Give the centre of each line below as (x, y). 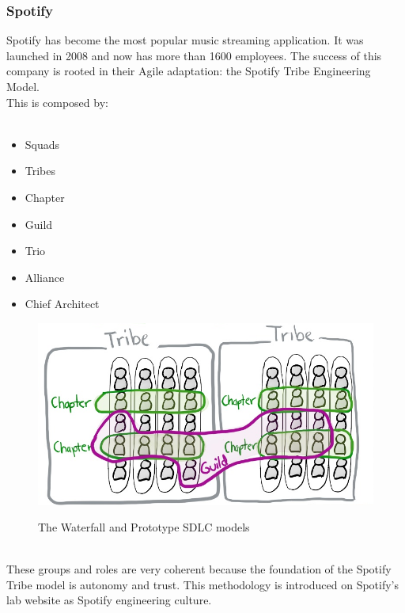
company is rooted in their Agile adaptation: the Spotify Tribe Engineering (189, 71)
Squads (42, 144)
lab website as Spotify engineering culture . (109, 600)
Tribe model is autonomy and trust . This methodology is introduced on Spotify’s (203, 584)
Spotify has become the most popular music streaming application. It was (185, 40)
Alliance (45, 277)
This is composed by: (57, 102)
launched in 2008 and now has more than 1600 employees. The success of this (194, 55)
